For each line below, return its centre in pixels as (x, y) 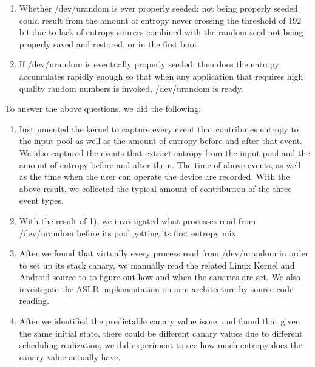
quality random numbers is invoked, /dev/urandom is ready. (131, 88)
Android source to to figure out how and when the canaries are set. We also (160, 277)
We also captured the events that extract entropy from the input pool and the (164, 152)
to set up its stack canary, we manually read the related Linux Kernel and (157, 265)
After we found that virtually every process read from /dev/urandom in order (164, 253)
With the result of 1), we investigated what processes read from (137, 220)
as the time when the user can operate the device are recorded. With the (154, 177)
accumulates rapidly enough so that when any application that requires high (161, 76)
